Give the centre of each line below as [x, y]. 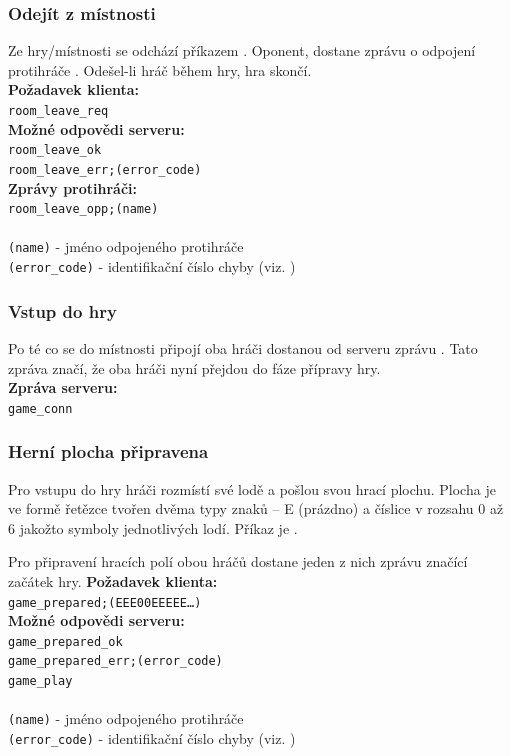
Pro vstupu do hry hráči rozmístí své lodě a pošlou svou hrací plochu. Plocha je [252, 488]
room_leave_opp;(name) [83, 209]
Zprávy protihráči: [73, 187]
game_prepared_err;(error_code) [115, 661]
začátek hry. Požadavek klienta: [113, 580]
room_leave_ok [55, 150]
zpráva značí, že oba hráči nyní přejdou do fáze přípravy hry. [194, 367]
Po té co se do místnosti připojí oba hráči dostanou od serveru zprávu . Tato [243, 347]
